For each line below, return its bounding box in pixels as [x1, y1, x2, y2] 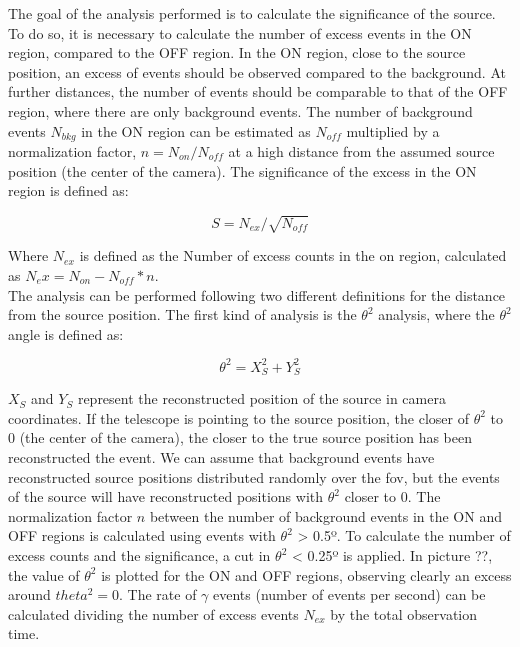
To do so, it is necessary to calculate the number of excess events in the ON [8, 22, 472, 43]
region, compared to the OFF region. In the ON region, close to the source [8, 42, 466, 63]
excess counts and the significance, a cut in [8, 545, 271, 566]
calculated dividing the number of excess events [8, 603, 299, 624]
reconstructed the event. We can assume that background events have [8, 447, 435, 468]
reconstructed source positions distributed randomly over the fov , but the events [8, 466, 500, 487]
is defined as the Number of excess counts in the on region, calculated [79, 245, 507, 266]
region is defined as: [8, 180, 129, 201]
